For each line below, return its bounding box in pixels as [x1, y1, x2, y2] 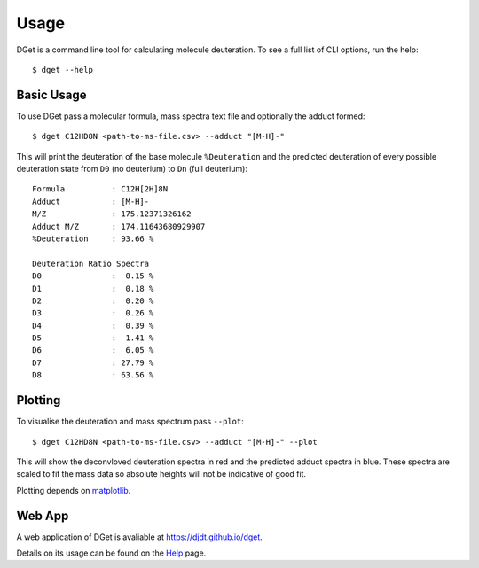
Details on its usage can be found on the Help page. [16, 548, 207, 558]
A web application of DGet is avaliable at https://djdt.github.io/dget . [16, 532, 263, 542]
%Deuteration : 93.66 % [32, 233, 154, 244]
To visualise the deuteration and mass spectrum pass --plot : [16, 416, 244, 427]
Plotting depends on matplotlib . [16, 485, 131, 495]
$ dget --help [32, 65, 93, 74]
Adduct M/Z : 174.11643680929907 [32, 222, 206, 231]
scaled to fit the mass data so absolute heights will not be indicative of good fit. [16, 469, 306, 479]
